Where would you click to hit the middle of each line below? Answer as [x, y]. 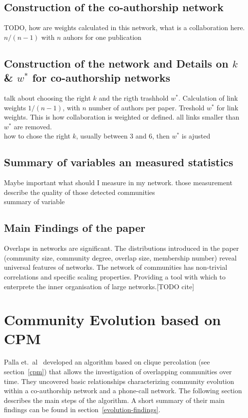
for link [227, 107]
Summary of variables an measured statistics [119, 162]
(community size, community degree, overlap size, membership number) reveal [120, 257]
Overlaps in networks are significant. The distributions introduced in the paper [122, 248]
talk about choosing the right [47, 97]
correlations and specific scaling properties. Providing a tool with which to [115, 276]
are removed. [33, 126]
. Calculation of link [208, 97]
